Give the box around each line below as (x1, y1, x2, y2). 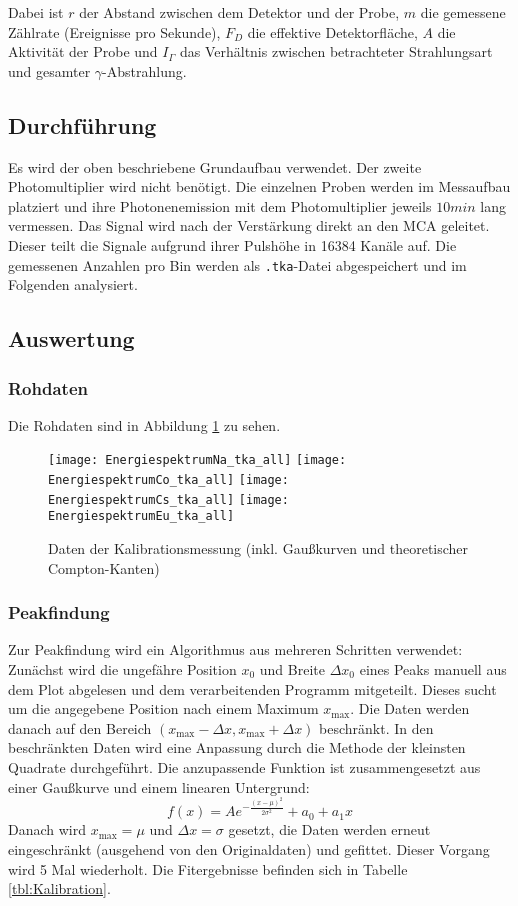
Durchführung (8, 109, 157, 140)
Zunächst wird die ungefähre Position (8, 659, 237, 680)
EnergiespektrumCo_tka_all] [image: (48, 473, 289, 488)
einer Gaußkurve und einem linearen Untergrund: (8, 776, 310, 797)
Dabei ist (8, 2, 64, 22)
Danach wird (8, 819, 87, 840)
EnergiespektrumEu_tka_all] (48, 509, 235, 524)
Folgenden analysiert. (8, 274, 138, 295)
